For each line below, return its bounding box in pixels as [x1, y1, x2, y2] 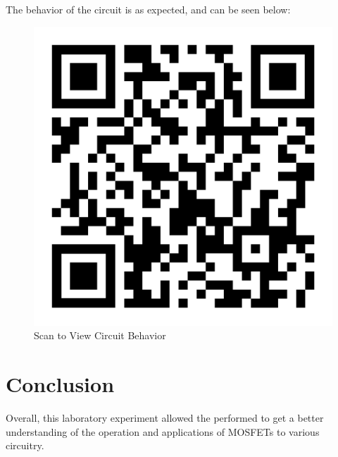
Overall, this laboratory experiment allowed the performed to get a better [6, 410, 324, 425]
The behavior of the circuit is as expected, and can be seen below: [6, 2, 291, 16]
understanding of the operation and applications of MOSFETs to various [6, 424, 320, 439]
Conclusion [6, 369, 115, 398]
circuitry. [6, 438, 44, 453]
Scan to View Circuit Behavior [34, 328, 166, 343]
